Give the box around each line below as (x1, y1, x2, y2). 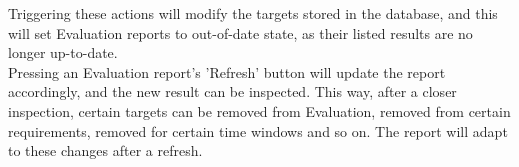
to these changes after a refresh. (8, 140, 203, 161)
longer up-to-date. (8, 42, 118, 63)
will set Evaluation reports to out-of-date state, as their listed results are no (8, 22, 473, 43)
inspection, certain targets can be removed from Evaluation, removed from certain (8, 100, 511, 121)
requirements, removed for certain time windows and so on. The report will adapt (8, 120, 508, 141)
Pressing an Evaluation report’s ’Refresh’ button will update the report (8, 61, 446, 82)
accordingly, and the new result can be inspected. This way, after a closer (8, 81, 457, 102)
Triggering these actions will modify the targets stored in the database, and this (8, 3, 498, 23)
